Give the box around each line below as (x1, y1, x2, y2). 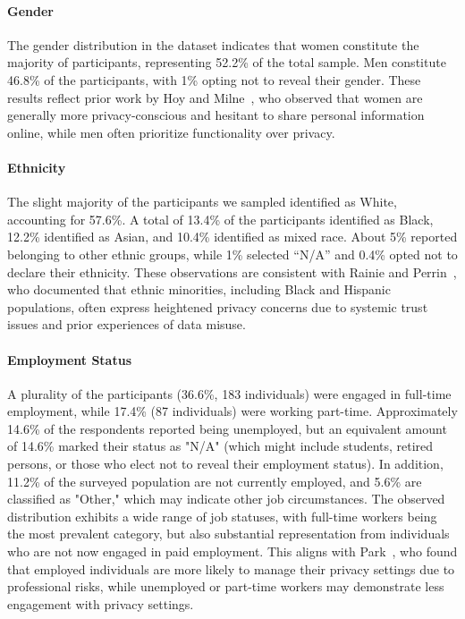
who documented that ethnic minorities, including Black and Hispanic (7, 280, 391, 299)
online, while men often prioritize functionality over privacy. (7, 123, 335, 141)
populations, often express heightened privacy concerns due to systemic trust (7, 297, 428, 316)
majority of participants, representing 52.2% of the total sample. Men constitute (7, 53, 446, 72)
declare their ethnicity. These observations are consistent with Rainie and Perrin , (7, 262, 457, 281)
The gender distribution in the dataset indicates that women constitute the (7, 35, 419, 54)
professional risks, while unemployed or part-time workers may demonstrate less (7, 577, 444, 596)
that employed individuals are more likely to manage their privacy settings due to (7, 559, 455, 578)
